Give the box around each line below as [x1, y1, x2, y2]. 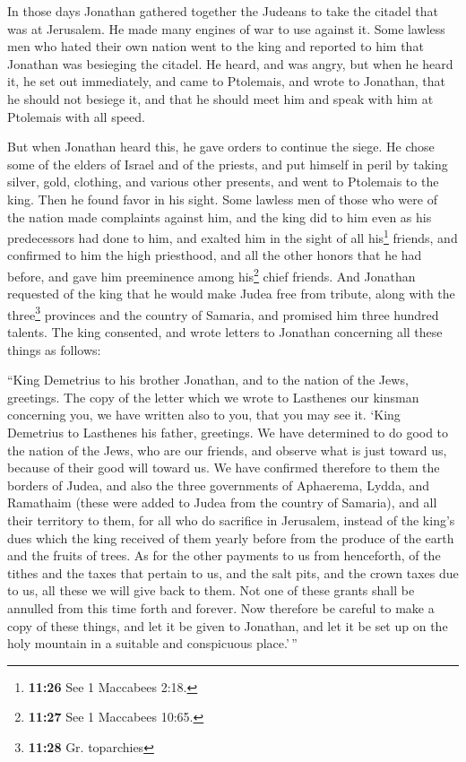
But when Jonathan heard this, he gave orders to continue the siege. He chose [7, 137, 435, 156]
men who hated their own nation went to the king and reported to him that [7, 37, 424, 56]
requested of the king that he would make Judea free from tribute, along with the [7, 284, 455, 303]
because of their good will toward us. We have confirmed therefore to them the [7, 458, 440, 477]
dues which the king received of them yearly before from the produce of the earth [7, 528, 454, 547]
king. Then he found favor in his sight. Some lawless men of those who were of [7, 189, 437, 208]
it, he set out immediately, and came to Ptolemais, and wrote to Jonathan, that [7, 72, 446, 91]
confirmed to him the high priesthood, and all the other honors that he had [7, 246, 422, 264]
